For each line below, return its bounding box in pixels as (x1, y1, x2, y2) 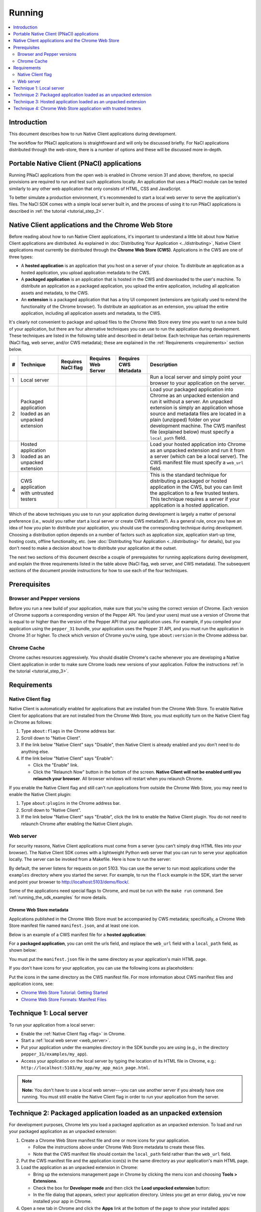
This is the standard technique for (150, 472, 227, 478)
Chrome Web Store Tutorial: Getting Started (21, 989, 108, 996)
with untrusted (20, 490, 54, 496)
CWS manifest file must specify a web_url (150, 459, 244, 466)
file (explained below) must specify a (150, 429, 234, 435)
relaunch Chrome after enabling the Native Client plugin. (21, 821, 133, 827)
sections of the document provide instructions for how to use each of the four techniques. (9, 568, 188, 574)
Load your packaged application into (150, 386, 233, 393)
